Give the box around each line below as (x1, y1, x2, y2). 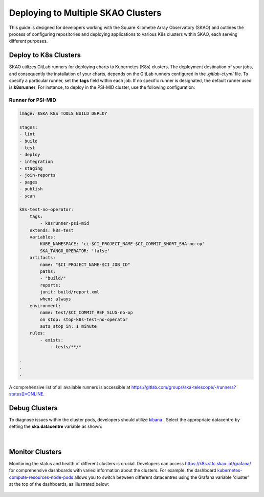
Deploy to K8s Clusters (9, 51, 81, 59)
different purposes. (9, 38, 48, 44)
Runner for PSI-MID (9, 97, 56, 104)
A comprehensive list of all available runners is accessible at (9, 384, 131, 390)
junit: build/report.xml (40, 289, 100, 295)
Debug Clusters (9, 404, 58, 412)
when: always (40, 296, 71, 302)
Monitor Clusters (9, 447, 62, 456)
